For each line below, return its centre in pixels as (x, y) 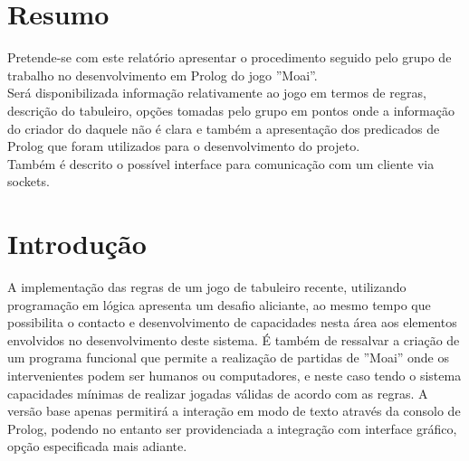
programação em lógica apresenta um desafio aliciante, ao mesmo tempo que (219, 304)
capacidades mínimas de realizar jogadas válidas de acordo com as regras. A (218, 393)
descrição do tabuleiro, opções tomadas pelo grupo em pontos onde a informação (231, 110)
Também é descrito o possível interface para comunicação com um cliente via (221, 163)
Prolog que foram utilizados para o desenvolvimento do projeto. (184, 146)
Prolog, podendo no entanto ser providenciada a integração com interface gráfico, (232, 428)
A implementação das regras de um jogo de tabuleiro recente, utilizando (207, 287)
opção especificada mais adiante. (97, 446)
